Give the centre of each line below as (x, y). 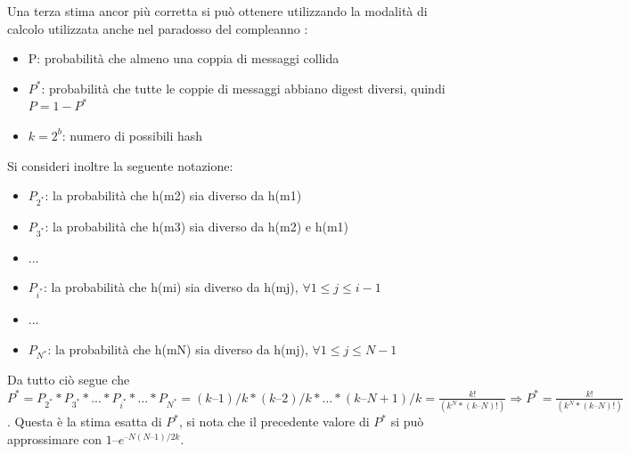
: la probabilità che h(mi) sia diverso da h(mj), (171, 287)
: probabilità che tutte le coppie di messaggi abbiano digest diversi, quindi (243, 88)
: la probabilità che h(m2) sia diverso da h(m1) (173, 195)
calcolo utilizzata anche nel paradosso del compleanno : (158, 28)
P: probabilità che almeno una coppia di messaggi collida (184, 58)
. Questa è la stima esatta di (85, 422)
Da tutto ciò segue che (69, 380)
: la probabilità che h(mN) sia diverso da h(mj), (178, 349)
